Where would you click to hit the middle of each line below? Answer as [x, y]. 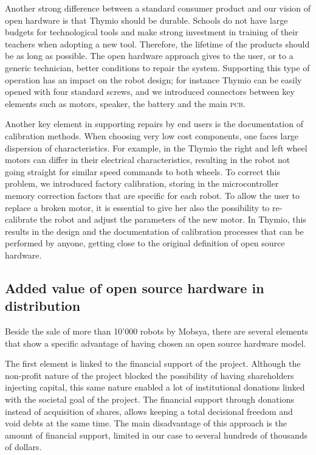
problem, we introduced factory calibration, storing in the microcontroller [142, 183]
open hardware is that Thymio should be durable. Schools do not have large [146, 20]
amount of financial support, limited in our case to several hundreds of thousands [156, 435]
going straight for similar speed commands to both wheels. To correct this [143, 171]
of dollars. [23, 447]
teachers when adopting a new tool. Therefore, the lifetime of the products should [157, 43]
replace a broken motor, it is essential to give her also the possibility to [137, 207]
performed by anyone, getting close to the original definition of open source [145, 243]
